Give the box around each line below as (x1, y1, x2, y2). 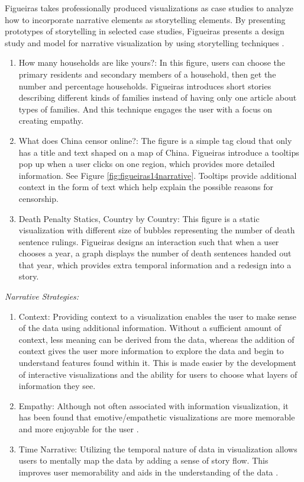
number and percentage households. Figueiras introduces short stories (18, 79, 271, 92)
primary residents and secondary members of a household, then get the (18, 68, 276, 80)
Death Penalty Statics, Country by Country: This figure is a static (18, 212, 260, 224)
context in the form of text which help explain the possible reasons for (18, 181, 273, 193)
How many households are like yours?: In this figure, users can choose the (18, 56, 286, 69)
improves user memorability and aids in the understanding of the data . (18, 465, 279, 478)
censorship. (18, 192, 59, 204)
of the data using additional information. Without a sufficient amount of (18, 322, 282, 334)
